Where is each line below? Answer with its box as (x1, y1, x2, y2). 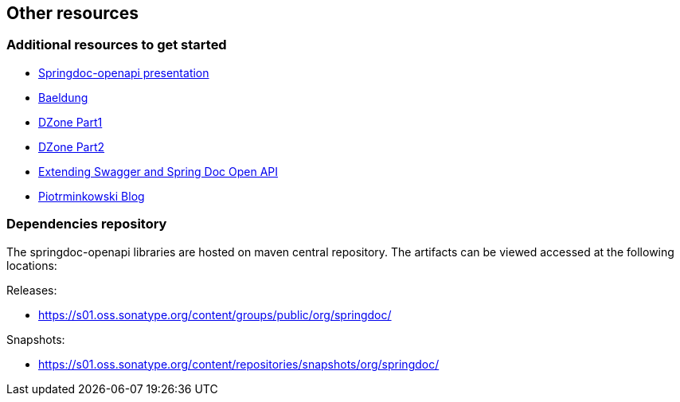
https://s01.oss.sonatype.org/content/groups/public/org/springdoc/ (38, 307, 392, 322)
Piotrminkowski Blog (38, 189, 145, 203)
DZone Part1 (38, 115, 103, 129)
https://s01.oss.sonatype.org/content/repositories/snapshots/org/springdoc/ (38, 357, 440, 371)
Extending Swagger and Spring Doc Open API (38, 164, 279, 178)
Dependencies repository (6, 216, 167, 232)
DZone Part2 (38, 139, 105, 154)
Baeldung (38, 90, 88, 104)
